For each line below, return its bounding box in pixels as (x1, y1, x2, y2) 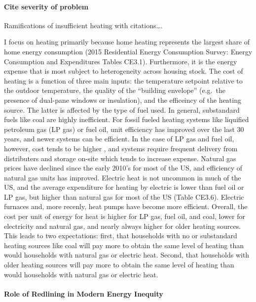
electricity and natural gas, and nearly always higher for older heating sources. (4, 220, 241, 231)
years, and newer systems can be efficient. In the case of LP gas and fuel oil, (4, 133, 234, 144)
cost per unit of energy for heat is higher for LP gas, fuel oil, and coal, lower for (4, 211, 245, 221)
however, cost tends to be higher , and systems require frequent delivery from (4, 143, 238, 153)
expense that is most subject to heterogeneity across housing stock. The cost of (4, 66, 243, 76)
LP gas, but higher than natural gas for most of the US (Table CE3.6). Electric (4, 191, 244, 202)
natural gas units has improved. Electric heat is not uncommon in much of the (4, 172, 241, 182)
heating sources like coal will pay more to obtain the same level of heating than (4, 240, 244, 250)
